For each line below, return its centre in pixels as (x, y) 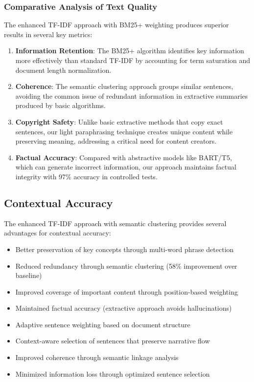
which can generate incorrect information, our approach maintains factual (126, 167)
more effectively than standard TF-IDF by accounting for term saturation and (133, 60)
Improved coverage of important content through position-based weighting (127, 291)
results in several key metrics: (48, 34)
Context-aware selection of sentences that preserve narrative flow (113, 341)
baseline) (29, 275)
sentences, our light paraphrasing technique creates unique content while (124, 131)
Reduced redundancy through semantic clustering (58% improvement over (126, 265)
